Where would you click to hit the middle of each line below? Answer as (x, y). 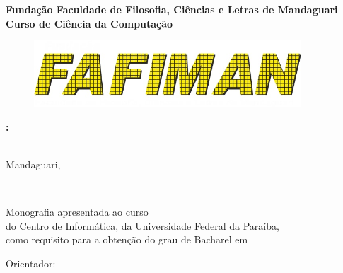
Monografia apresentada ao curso (77, 212)
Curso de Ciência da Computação (89, 23)
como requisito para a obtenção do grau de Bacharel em (127, 239)
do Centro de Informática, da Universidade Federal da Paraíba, (143, 225)
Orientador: (31, 263)
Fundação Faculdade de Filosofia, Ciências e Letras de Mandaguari (172, 9)
